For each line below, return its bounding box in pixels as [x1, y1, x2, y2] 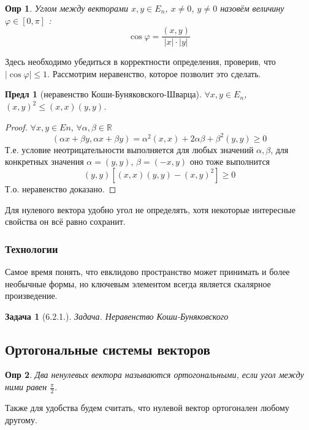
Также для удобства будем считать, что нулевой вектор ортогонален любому [5, 401, 289, 413]
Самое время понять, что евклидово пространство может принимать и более [5, 265, 290, 277]
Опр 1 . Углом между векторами [5, 2, 129, 14]
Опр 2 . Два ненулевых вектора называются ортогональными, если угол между [5, 368, 304, 381]
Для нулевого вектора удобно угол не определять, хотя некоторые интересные [5, 203, 296, 216]
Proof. [5, 120, 28, 133]
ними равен [5, 380, 47, 393]
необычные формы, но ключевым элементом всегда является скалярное [5, 277, 271, 290]
